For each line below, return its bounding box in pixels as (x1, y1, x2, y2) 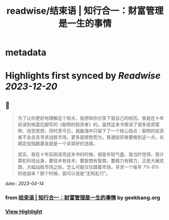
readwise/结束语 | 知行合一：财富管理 (7, 5, 163, 17)
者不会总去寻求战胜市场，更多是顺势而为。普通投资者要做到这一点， (17, 134, 160, 140)
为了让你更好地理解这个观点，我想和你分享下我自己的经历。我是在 (17, 115, 155, 121)
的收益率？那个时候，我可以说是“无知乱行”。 (17, 170, 111, 176)
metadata (5, 47, 47, 58)
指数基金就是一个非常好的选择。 (31, 141, 98, 147)
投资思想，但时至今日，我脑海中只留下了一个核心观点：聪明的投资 (26, 128, 164, 134)
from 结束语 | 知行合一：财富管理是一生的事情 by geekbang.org (5, 194, 160, 201)
